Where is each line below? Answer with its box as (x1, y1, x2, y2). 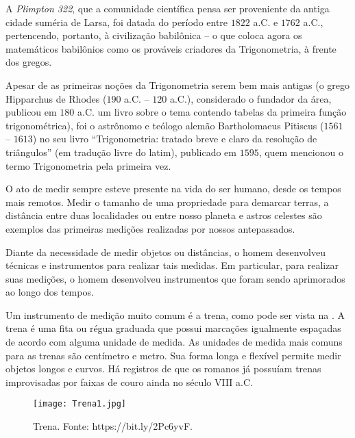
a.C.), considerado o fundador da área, (169, 91, 332, 105)
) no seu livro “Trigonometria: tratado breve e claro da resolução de (32, 131, 317, 146)
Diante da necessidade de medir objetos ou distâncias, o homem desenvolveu (5, 244, 326, 259)
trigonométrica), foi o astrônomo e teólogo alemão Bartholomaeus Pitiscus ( (5, 118, 324, 132)
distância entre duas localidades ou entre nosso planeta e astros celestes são (5, 208, 322, 222)
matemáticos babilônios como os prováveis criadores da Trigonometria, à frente (5, 41, 336, 55)
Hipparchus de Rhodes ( (5, 91, 107, 105)
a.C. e (253, 14, 278, 29)
